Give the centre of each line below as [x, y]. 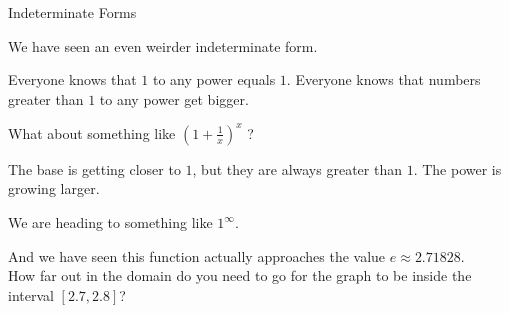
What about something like [92, 132]
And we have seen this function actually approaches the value [197, 255]
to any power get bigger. [174, 98]
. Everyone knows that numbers [383, 79]
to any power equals [214, 79]
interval [31, 294]
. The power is [457, 168]
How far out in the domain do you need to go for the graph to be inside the [240, 275]
